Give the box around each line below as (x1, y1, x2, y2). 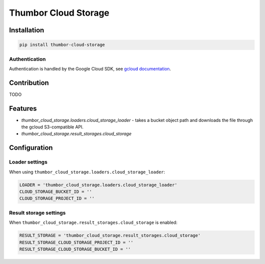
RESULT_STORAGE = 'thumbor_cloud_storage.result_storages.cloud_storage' (19, 233, 201, 239)
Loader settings (9, 159, 48, 166)
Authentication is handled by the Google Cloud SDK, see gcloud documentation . (9, 66, 171, 72)
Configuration (9, 144, 53, 152)
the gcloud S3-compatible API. (21, 124, 83, 130)
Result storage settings (9, 209, 66, 216)
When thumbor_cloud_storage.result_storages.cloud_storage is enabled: (9, 219, 178, 225)
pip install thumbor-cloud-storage (19, 42, 105, 48)
